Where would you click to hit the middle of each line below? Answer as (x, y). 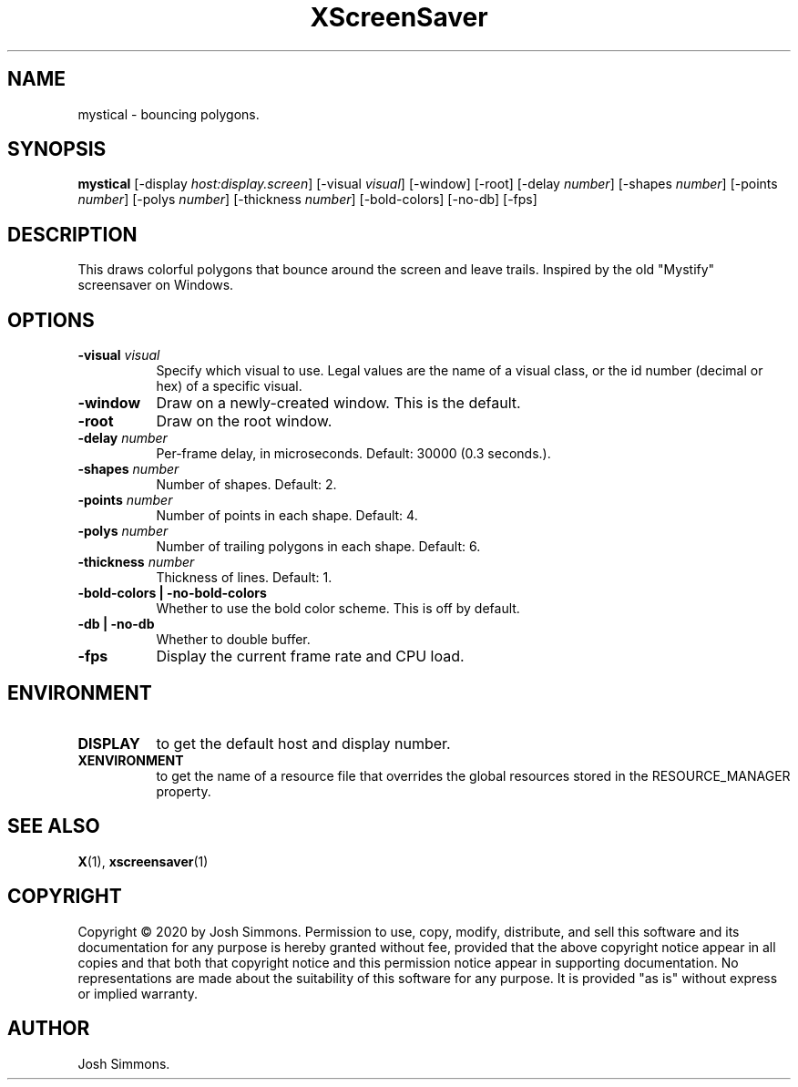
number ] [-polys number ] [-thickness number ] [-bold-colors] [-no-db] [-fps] (307, 200)
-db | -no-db (116, 624)
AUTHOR (49, 1029)
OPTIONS (51, 320)
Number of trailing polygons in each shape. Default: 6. (318, 547)
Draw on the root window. (244, 421)
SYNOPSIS (57, 149)
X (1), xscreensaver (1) (143, 861)
